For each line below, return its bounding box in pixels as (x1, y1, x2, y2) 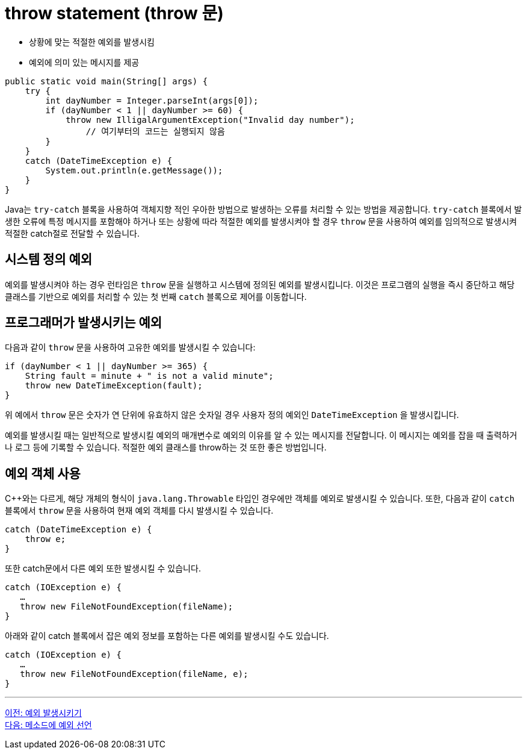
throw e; (25, 534, 66, 544)
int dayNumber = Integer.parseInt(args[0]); (45, 95, 259, 105)
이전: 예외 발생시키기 (5, 708, 82, 718)
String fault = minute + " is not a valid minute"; (25, 371, 274, 381)
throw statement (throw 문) (5, 3, 224, 23)
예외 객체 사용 (5, 466, 81, 481)
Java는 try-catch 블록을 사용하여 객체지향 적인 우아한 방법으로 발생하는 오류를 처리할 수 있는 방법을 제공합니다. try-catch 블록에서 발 (5, 204, 522, 214)
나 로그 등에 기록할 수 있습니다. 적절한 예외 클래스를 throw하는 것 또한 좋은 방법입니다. (5, 442, 327, 453)
